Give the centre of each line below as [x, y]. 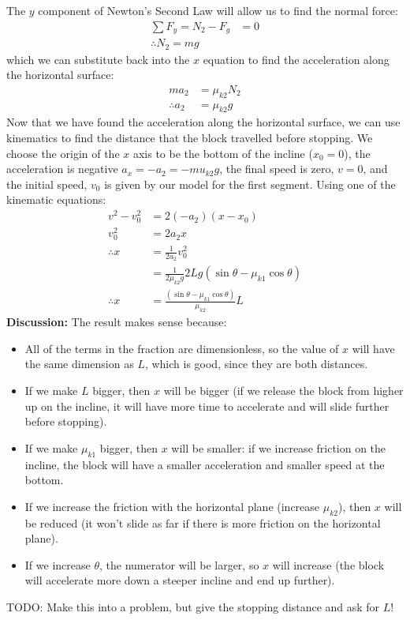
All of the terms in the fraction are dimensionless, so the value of [182, 348]
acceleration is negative [62, 169]
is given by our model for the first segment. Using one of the [250, 184]
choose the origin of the [63, 153]
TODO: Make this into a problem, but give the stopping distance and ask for [193, 606]
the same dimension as [79, 364]
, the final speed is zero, [277, 169]
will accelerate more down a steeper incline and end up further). [180, 580]
